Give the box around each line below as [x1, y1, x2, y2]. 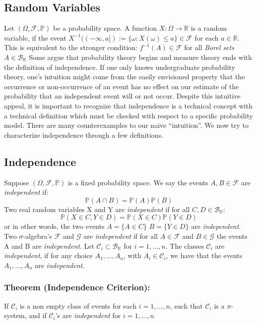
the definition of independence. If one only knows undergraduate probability [4, 61, 235, 72]
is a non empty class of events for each [19, 300, 137, 311]
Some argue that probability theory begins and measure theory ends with [29, 52, 252, 62]
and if [29, 310, 47, 321]
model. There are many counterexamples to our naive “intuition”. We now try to [4, 120, 249, 130]
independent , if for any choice [4, 250, 93, 261]
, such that [170, 300, 203, 311]
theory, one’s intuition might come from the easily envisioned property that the [4, 71, 245, 82]
